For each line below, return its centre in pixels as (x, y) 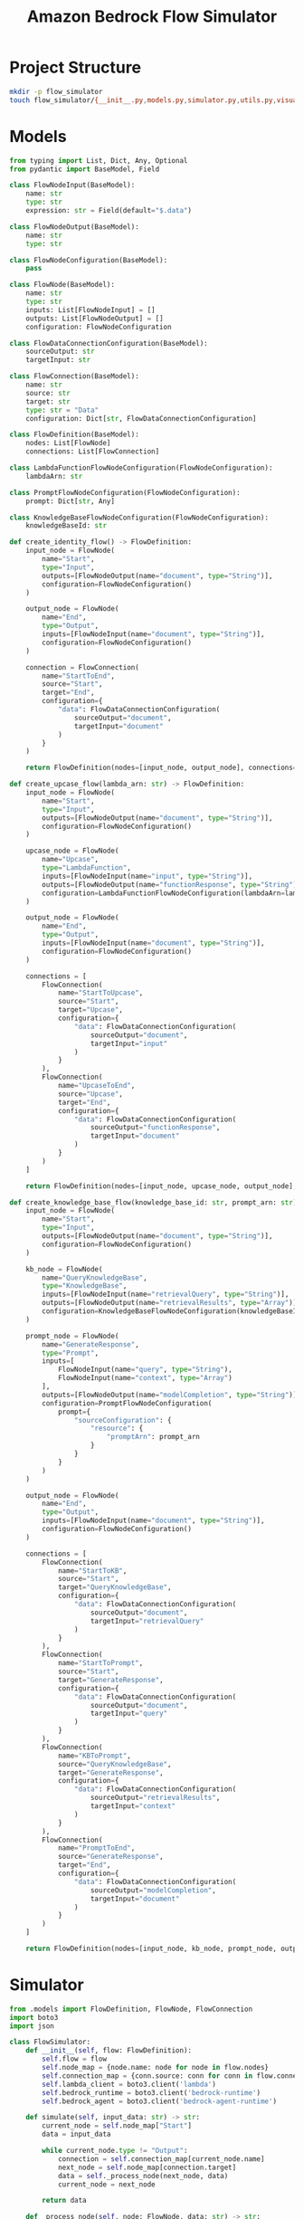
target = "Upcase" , (90, 1010)
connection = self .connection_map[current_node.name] (161, 2159)
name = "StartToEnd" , (79, 676)
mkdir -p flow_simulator (56, 91)
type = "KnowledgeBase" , (85, 1286)
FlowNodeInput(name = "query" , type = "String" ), (145, 1370)
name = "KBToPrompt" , (94, 1756)
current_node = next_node (106, 2184)
